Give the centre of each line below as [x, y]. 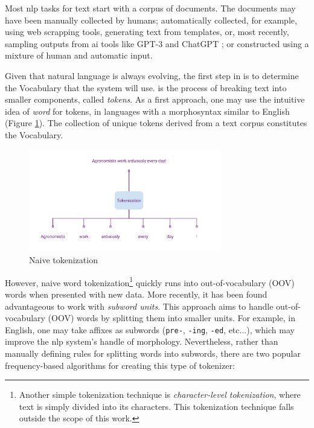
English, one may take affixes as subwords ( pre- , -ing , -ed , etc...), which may [150, 329]
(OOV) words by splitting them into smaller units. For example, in [171, 318]
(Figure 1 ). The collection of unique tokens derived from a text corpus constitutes [156, 123]
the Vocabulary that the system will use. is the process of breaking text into [146, 87]
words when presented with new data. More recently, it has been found [136, 294]
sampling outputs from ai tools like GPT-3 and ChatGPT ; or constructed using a [157, 43]
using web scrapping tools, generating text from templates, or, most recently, [147, 32]
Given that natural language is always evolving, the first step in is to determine [152, 75]
